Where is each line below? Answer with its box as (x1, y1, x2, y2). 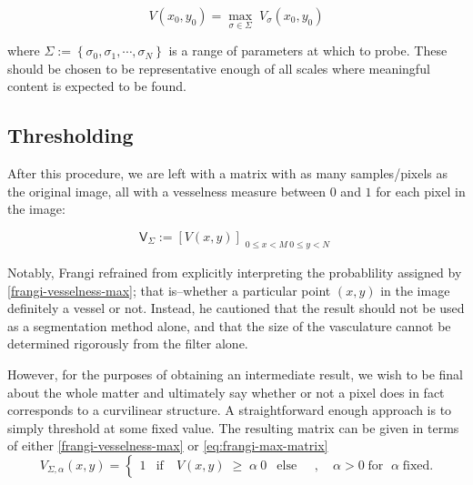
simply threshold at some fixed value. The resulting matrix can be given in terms (7, 418, 459, 437)
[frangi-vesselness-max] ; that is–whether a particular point (7, 280, 331, 299)
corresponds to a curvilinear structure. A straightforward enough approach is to (7, 400, 452, 419)
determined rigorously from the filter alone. (7, 334, 248, 353)
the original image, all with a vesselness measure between (7, 181, 327, 200)
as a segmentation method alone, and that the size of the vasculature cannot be (7, 316, 451, 335)
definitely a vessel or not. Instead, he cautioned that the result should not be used (7, 298, 465, 318)
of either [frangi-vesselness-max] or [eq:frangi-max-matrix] (7, 436, 328, 455)
